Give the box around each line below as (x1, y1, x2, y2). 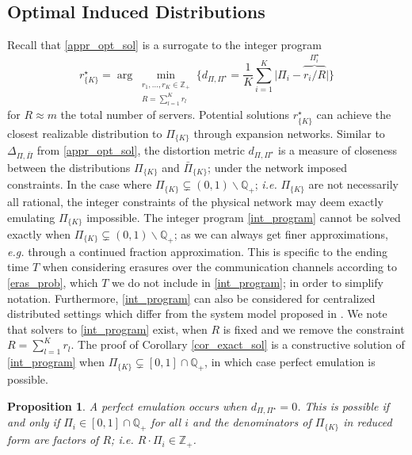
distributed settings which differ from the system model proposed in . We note (7, 305, 387, 322)
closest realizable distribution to (7, 124, 162, 141)
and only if (7, 414, 60, 430)
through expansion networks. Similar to (193, 124, 385, 141)
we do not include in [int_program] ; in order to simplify (112, 274, 383, 291)
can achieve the (316, 106, 391, 123)
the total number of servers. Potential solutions (60, 106, 290, 123)
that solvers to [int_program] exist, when (7, 320, 208, 337)
